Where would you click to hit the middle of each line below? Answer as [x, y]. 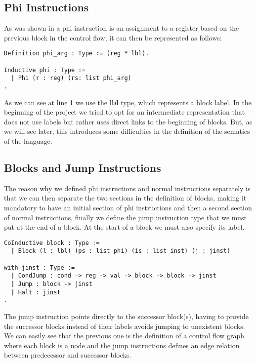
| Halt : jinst [36, 292]
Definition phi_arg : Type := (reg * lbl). [77, 54]
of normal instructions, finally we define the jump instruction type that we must [125, 217]
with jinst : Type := [40, 267]
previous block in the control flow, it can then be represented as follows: [113, 37]
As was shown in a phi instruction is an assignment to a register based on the [122, 28]
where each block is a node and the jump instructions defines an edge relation [122, 345]
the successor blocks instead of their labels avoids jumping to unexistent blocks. [125, 326]
